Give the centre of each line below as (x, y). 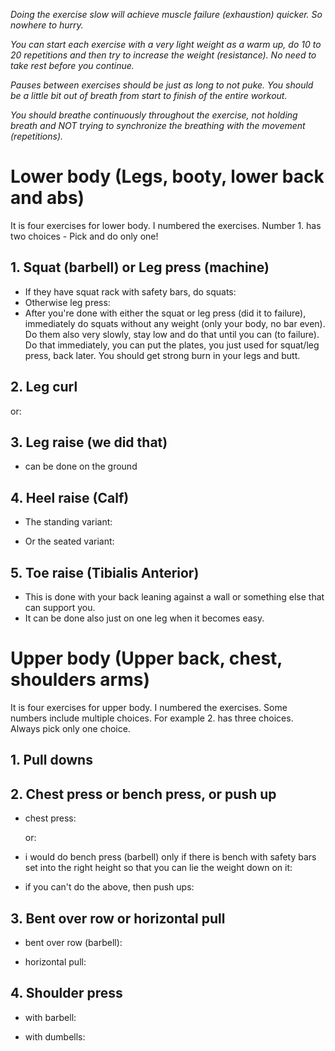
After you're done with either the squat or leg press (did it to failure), (165, 313)
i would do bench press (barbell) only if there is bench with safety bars (170, 857)
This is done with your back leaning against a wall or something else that (174, 597)
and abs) (47, 198)
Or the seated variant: (69, 541)
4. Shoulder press (66, 993)
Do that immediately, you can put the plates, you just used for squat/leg (172, 345)
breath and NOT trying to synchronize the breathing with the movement (158, 125)
